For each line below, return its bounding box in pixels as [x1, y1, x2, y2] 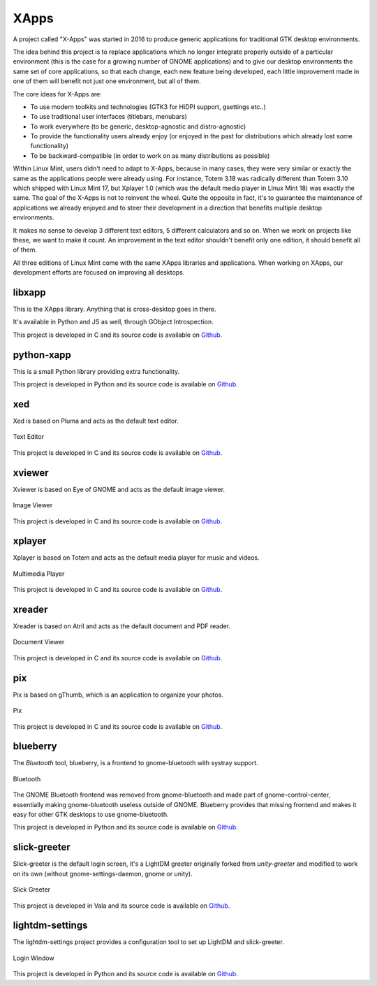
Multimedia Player [13, 570, 65, 578]
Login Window [13, 954, 55, 962]
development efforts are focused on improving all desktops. [13, 268, 185, 277]
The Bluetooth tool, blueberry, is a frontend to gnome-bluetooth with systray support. [13, 759, 258, 767]
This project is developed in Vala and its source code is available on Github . [13, 901, 230, 910]
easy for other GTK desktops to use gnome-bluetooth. [13, 811, 169, 819]
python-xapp [13, 349, 71, 361]
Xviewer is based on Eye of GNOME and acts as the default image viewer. [13, 485, 226, 493]
